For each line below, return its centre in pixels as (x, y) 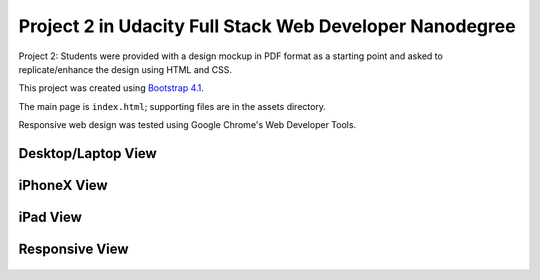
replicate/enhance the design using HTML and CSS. (125, 69)
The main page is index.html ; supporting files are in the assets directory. (172, 106)
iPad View (50, 216)
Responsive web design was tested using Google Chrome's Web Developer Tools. (187, 125)
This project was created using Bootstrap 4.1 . (111, 88)
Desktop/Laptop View (87, 153)
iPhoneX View (63, 185)
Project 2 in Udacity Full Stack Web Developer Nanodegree (267, 26)
